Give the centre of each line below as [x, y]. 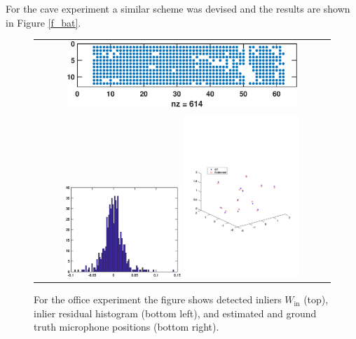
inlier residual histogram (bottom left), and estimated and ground [175, 313]
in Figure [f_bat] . [43, 22]
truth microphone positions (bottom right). [126, 327]
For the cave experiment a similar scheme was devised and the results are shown [178, 8]
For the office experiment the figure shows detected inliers [158, 299]
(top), [316, 299]
